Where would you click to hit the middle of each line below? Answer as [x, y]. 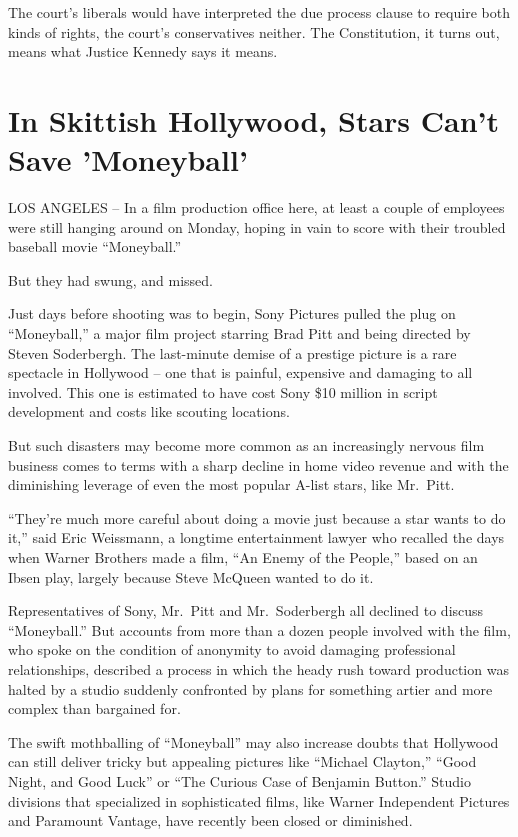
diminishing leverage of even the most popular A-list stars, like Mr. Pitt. [231, 484]
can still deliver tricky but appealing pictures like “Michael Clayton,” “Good [242, 761]
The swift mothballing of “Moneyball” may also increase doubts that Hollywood [253, 741]
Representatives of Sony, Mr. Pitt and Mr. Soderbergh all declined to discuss [246, 610]
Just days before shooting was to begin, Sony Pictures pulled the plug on [232, 313]
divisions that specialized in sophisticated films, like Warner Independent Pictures [259, 800]
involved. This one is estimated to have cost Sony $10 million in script [223, 391]
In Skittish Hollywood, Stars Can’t [254, 119]
